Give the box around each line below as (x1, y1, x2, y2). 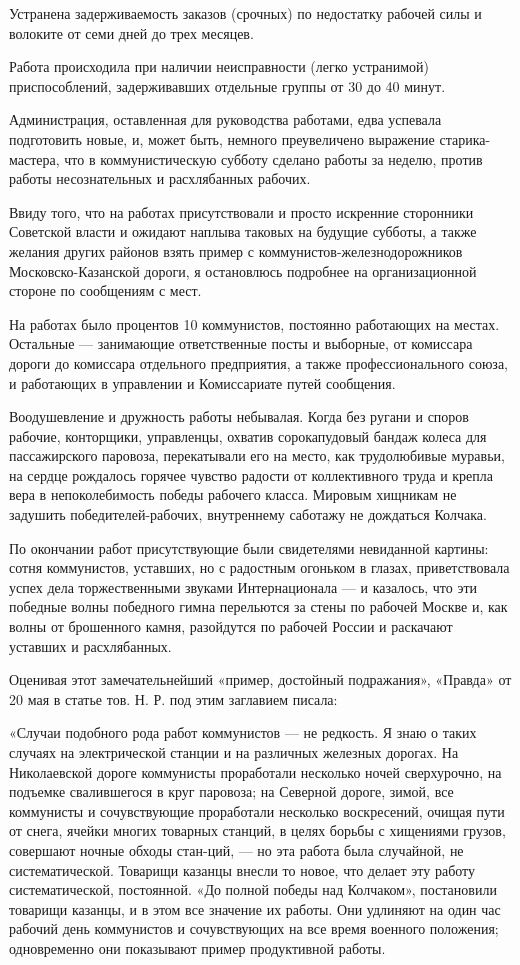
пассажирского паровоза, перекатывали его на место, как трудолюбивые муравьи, (9, 445, 505, 466)
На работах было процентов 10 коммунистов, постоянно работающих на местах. (9, 313, 500, 334)
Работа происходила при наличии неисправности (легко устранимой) (9, 56, 429, 77)
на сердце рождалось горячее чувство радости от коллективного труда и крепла (9, 464, 494, 485)
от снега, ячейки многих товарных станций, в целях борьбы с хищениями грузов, (9, 820, 506, 841)
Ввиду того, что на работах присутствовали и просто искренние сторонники (9, 201, 474, 222)
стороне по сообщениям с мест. (9, 280, 202, 301)
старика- (439, 128, 491, 149)
